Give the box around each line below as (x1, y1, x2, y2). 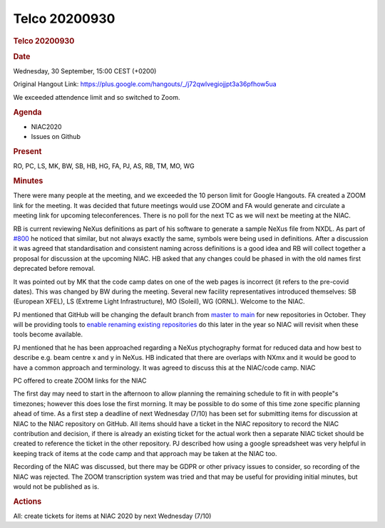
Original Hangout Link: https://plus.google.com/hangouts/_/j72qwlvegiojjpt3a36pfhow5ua (13, 80, 277, 88)
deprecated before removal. (13, 264, 96, 273)
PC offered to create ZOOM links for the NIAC (13, 376, 147, 385)
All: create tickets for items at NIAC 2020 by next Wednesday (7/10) (13, 512, 212, 520)
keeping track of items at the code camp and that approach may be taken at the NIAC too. (13, 449, 277, 457)
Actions (13, 496, 42, 506)
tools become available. (13, 330, 83, 338)
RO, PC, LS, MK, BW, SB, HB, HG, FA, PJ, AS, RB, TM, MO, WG (13, 162, 195, 170)
